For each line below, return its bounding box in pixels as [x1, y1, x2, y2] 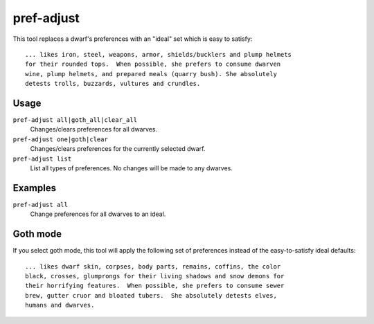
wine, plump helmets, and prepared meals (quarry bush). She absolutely [25, 70, 277, 78]
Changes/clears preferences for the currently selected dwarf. [30, 145, 206, 153]
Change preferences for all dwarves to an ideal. [30, 210, 166, 218]
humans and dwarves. [25, 301, 95, 309]
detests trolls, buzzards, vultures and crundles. [25, 80, 201, 88]
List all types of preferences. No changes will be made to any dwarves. [30, 163, 233, 172]
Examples [12, 182, 57, 194]
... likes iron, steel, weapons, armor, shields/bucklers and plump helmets [25, 51, 292, 58]
